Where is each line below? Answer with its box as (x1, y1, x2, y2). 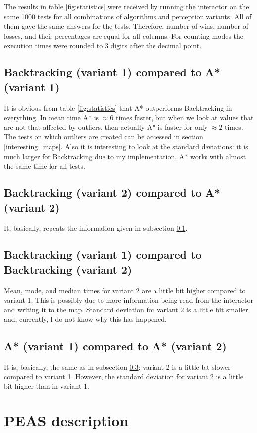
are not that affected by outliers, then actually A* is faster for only (4, 122, 208, 132)
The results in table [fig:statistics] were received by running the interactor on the (4, 1, 249, 11)
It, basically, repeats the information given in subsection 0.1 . (4, 223, 188, 233)
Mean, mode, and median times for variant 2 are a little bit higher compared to (4, 285, 246, 295)
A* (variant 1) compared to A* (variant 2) (4, 338, 227, 354)
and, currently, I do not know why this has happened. (4, 314, 167, 324)
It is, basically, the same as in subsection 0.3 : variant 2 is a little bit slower (4, 362, 231, 372)
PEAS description (4, 410, 129, 431)
